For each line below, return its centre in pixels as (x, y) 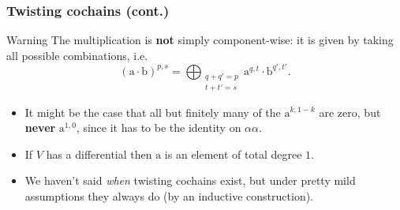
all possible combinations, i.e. (77, 55)
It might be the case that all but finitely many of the (153, 112)
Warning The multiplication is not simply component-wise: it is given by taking (200, 40)
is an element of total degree (233, 154)
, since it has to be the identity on (159, 127)
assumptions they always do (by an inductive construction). (169, 195)
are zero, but (350, 112)
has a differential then (99, 154)
